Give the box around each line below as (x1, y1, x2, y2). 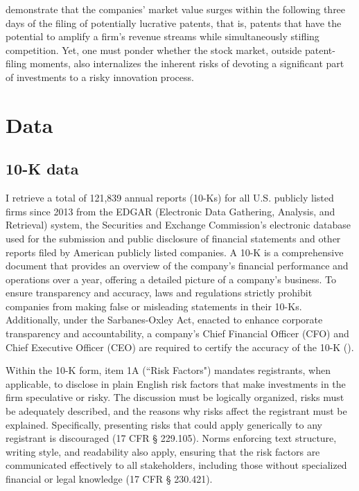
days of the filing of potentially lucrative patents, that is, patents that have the (6, 15, 342, 30)
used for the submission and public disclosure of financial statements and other (6, 231, 341, 245)
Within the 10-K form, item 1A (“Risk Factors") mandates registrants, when (6, 363, 331, 377)
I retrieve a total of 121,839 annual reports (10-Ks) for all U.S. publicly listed (6, 190, 334, 205)
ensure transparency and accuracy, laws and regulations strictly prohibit (6, 285, 313, 300)
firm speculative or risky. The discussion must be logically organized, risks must (6, 390, 344, 404)
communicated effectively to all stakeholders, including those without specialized (6, 458, 347, 472)
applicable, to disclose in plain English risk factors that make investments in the (6, 376, 346, 391)
